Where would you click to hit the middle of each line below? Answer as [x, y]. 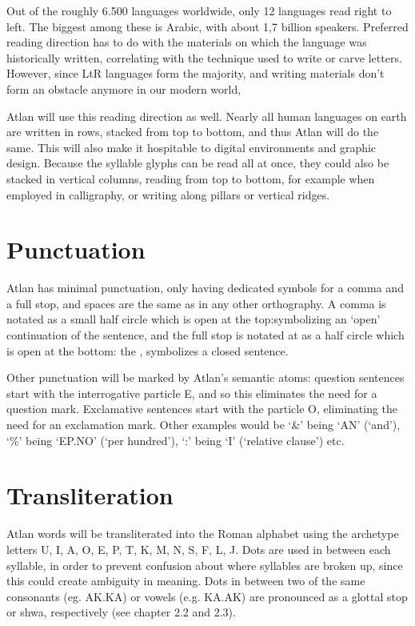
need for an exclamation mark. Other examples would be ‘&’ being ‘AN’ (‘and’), [204, 424]
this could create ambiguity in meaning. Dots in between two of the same [186, 581]
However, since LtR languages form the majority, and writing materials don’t [196, 73]
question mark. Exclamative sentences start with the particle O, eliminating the [202, 409]
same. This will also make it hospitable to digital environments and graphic [192, 147]
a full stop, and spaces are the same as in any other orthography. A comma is [196, 303]
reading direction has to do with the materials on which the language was [187, 42]
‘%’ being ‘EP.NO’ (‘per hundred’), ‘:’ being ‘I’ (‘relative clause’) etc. [176, 440]
